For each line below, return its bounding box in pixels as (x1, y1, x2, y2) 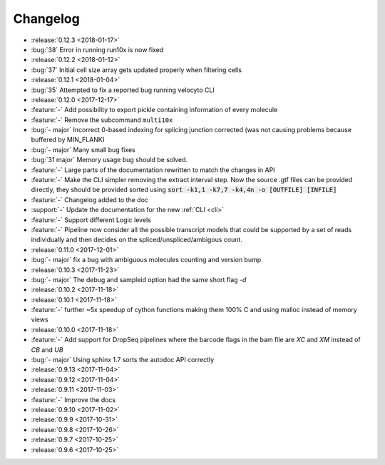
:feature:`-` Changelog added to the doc (31, 195, 149, 204)
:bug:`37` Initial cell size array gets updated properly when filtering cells (31, 65, 242, 74)
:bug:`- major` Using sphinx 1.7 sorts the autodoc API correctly (31, 356, 215, 364)
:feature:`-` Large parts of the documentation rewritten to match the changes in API (31, 165, 275, 174)
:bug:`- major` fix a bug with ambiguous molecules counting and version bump (31, 256, 262, 264)
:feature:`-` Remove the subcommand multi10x (31, 115, 173, 124)
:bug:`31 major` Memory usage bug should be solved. (31, 156, 188, 164)
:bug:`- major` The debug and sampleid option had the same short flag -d (31, 275, 247, 284)
